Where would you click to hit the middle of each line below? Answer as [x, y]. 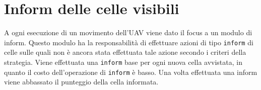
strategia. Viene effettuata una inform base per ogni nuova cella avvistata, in [123, 62]
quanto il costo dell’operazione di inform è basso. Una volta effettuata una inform [131, 72]
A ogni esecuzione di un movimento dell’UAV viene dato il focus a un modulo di [128, 32]
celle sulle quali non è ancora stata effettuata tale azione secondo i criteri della [125, 52]
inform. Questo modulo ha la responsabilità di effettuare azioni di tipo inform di [129, 42]
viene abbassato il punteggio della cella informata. [81, 82]
